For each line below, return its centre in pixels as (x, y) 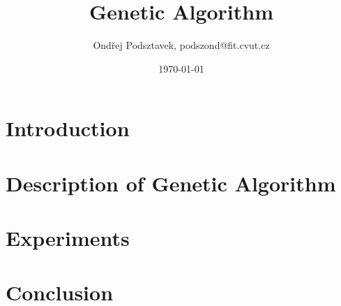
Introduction (68, 128)
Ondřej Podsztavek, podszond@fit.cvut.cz (181, 45)
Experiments (68, 238)
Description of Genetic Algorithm (171, 183)
